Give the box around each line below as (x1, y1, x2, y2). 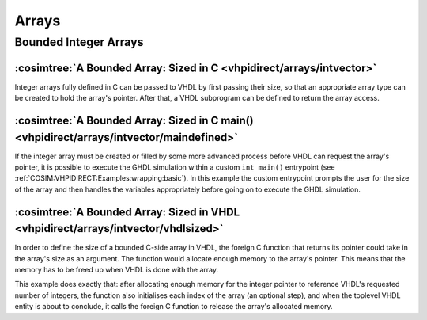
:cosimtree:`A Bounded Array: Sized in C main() (14, 113, 254, 127)
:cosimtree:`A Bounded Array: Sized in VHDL (14, 205, 240, 219)
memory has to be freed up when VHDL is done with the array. (14, 265, 219, 275)
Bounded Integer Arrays (14, 35, 144, 49)
